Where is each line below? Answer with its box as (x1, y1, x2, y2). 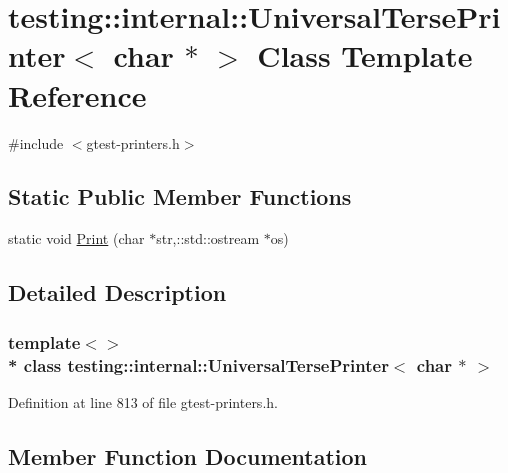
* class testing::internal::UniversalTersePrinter (8, 352, 389, 377)
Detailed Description (8, 277, 227, 308)
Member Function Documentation (8, 440, 368, 471)
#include (8, 132, 64, 153)
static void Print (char (8, 228, 145, 249)
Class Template (257, 35, 473, 76)
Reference (8, 74, 147, 115)
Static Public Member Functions (8, 181, 352, 212)
